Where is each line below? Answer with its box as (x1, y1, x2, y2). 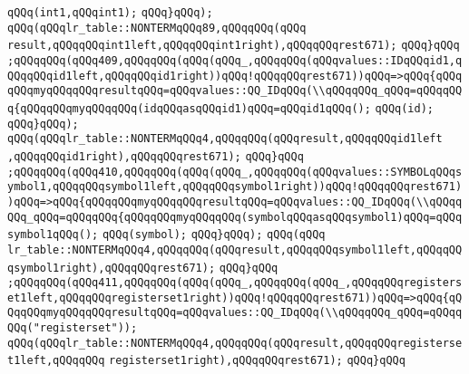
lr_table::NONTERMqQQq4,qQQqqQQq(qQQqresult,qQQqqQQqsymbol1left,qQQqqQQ (7, 243, 463, 256)
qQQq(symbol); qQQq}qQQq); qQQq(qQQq (102, 228, 326, 242)
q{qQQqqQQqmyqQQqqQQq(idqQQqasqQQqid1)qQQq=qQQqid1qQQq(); (7, 101, 371, 115)
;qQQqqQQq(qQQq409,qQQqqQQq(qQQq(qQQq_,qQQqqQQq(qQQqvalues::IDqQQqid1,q (7, 53, 463, 67)
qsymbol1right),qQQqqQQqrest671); (7, 261, 216, 274)
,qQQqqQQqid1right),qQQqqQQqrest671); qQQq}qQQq (7, 149, 304, 163)
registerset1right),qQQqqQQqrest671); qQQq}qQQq (109, 354, 405, 368)
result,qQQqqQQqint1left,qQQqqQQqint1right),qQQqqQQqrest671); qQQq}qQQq (7, 39, 460, 53)
